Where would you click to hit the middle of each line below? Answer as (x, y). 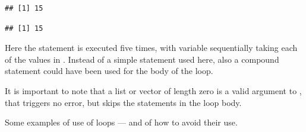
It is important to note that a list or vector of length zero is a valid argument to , (153, 90)
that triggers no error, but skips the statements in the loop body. (123, 102)
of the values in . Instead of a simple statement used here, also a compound (142, 59)
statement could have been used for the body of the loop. (109, 71)
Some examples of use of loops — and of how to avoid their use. (121, 122)
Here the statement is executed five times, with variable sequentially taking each (151, 48)
